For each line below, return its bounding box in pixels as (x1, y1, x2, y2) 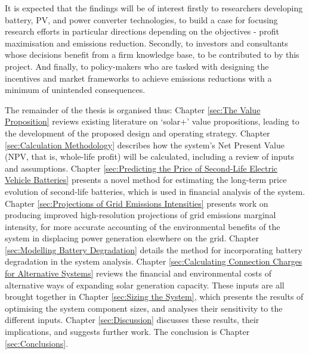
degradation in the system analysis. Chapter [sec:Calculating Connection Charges (5, 255, 302, 268)
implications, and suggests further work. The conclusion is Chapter (5, 325, 250, 338)
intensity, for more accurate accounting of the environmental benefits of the (5, 220, 280, 232)
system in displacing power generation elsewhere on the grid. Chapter (5, 232, 259, 244)
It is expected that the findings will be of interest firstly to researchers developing (5, 2, 303, 14)
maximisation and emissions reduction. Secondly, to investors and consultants (5, 36, 288, 49)
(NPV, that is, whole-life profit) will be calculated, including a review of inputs (5, 150, 295, 163)
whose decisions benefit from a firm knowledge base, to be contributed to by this (5, 48, 299, 61)
